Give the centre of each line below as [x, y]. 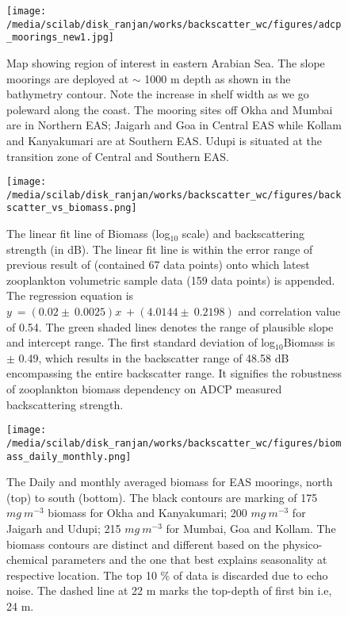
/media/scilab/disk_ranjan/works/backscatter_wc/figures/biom [174, 443]
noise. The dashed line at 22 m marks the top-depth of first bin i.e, [169, 590]
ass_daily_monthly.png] [69, 456]
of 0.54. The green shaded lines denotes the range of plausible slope [170, 326]
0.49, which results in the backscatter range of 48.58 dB [154, 357]
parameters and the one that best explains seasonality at [189, 560]
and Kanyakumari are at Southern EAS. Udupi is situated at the [164, 140]
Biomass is [309, 342]
